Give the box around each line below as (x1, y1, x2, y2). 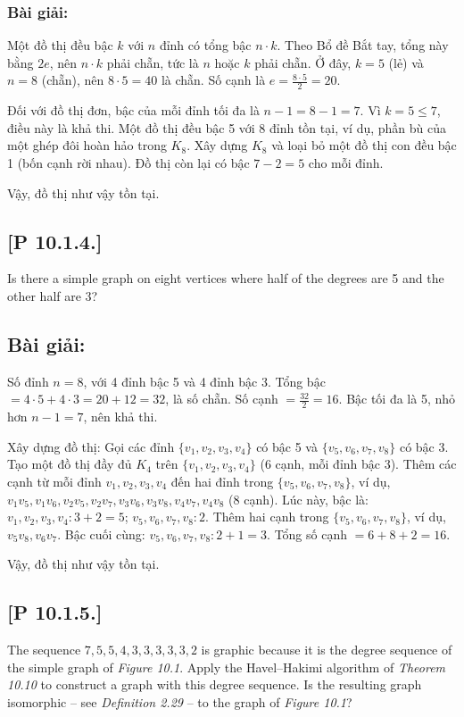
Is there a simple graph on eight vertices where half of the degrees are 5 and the (7, 269, 444, 288)
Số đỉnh (7, 371, 49, 390)
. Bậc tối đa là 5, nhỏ (338, 389, 456, 408)
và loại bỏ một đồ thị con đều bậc (271, 136, 457, 154)
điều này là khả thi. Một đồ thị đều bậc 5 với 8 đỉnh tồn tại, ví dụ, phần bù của (7, 118, 447, 137)
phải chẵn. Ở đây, (254, 53, 352, 71)
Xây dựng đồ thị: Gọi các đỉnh (7, 437, 175, 455)
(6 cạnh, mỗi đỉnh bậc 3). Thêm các (260, 454, 457, 473)
